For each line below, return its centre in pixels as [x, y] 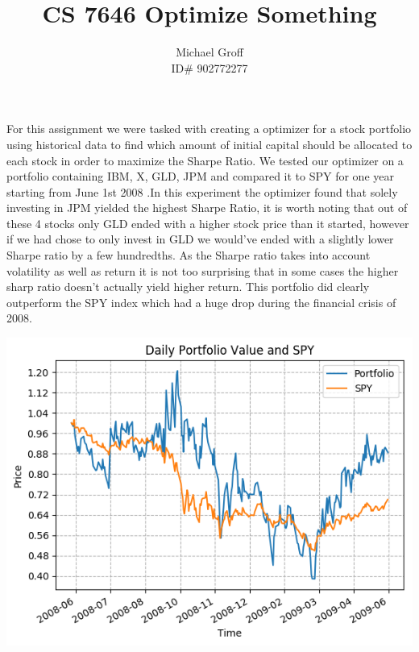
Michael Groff [209, 52]
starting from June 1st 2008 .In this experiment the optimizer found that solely [202, 191]
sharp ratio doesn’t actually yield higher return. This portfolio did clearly [188, 287]
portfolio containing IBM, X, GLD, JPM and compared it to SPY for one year [200, 176]
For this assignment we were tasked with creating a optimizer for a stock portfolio [209, 129]
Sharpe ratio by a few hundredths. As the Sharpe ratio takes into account [189, 255]
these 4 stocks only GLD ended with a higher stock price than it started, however [208, 223]
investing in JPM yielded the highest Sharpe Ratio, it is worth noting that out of [207, 208]
